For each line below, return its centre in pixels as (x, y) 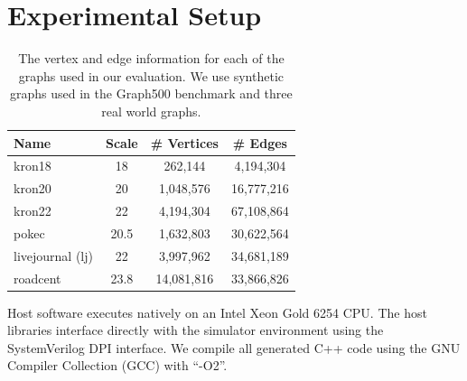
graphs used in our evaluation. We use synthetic (151, 75)
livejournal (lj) (53, 255)
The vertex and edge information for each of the (151, 58)
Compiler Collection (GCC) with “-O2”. (117, 365)
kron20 (33, 188)
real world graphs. (151, 111)
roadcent (37, 278)
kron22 (33, 211)
